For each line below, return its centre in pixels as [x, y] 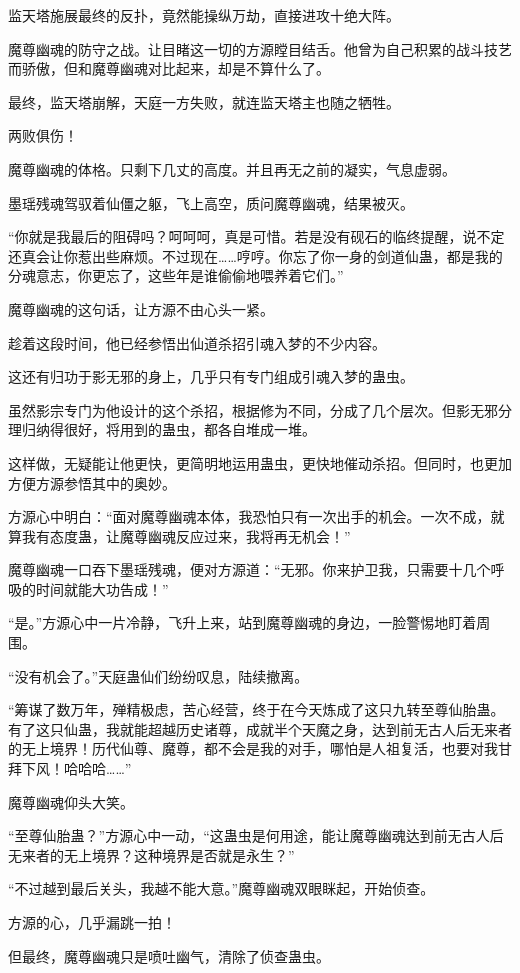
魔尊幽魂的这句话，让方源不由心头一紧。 [141, 308]
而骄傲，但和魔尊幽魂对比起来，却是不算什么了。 [169, 68]
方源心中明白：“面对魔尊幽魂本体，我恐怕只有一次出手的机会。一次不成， [249, 516]
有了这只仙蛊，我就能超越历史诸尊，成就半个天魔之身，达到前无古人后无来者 [260, 728]
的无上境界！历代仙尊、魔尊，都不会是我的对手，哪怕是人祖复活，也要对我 [253, 748]
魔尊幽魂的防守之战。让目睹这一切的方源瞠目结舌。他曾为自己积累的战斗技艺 [260, 48]
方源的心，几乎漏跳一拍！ [92, 922]
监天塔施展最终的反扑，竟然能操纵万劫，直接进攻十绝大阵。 [204, 15]
